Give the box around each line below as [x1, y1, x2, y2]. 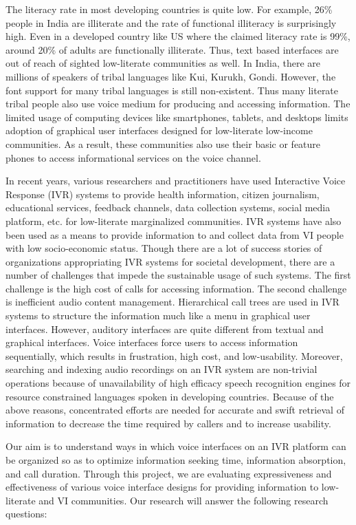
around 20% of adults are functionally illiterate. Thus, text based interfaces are [5, 42, 339, 56]
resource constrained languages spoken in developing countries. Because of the [5, 389, 334, 403]
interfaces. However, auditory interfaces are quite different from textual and [5, 321, 324, 336]
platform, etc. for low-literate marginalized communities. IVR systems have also [5, 213, 342, 228]
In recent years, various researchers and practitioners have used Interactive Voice [5, 173, 346, 188]
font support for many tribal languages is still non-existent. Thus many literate [5, 83, 339, 97]
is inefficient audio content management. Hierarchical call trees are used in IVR [5, 294, 340, 309]
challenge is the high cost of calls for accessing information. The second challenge [5, 281, 347, 295]
